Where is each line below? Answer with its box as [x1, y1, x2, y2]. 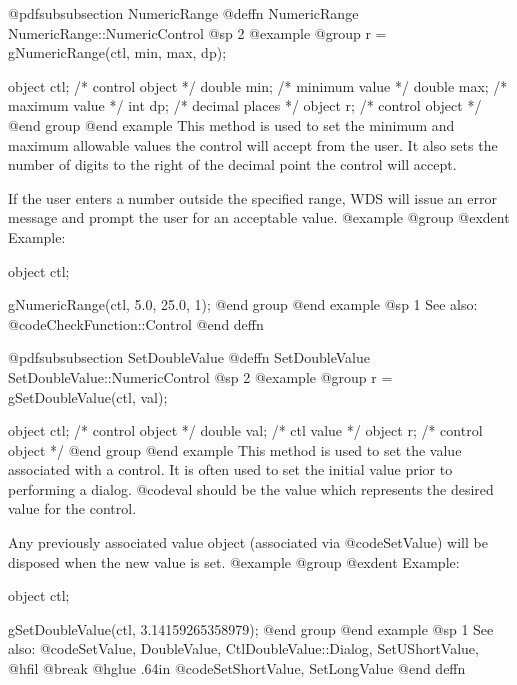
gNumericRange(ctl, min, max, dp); [8, 42, 227, 63]
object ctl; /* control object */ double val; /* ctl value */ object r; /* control [8, 420, 483, 441]
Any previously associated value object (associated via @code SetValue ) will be [8, 532, 488, 553]
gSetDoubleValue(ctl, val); [8, 386, 168, 407]
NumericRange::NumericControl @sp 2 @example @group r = [8, 22, 387, 43]
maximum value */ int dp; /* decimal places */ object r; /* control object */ [8, 95, 482, 116]
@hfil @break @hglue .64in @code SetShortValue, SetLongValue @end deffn [8, 658, 466, 679]
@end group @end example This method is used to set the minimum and [8, 114, 455, 135]
